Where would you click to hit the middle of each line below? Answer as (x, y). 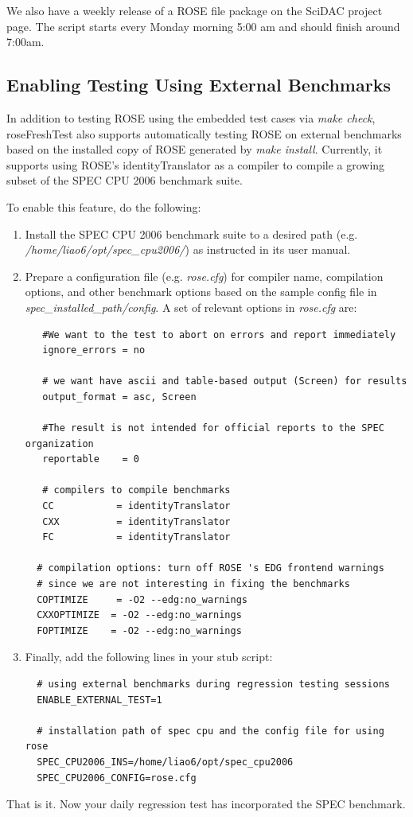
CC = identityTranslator (136, 506)
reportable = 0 (91, 459)
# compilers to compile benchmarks (136, 490)
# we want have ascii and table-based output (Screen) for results (225, 381)
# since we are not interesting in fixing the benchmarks (193, 584)
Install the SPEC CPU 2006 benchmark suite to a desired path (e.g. (191, 233)
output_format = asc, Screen (119, 397)
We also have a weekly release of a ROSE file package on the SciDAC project (195, 10)
